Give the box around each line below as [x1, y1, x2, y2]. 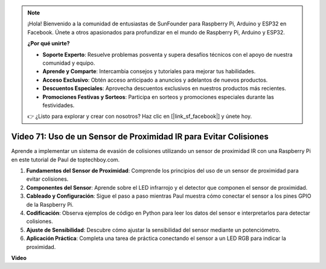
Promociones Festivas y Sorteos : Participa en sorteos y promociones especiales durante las [42, 93, 274, 100]
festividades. [42, 102, 75, 109]
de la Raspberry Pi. [26, 201, 74, 208]
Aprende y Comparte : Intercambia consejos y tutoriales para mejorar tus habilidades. [42, 68, 256, 75]
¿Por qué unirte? [27, 40, 70, 47]
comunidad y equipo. [42, 59, 95, 66]
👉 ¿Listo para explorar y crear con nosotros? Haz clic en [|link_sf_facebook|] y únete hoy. [27, 112, 252, 120]
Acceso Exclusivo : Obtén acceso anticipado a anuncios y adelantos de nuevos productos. [42, 76, 268, 83]
